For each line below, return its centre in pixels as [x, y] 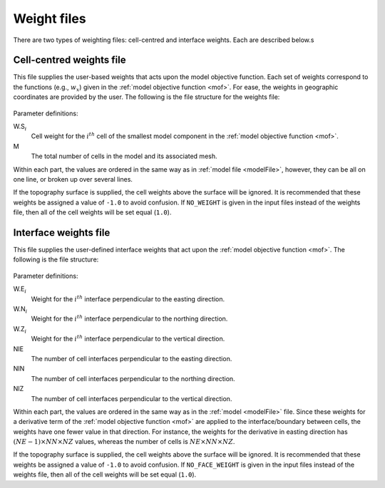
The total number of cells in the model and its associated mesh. [124, 156]
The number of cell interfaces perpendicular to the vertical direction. [132, 398]
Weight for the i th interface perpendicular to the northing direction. [129, 318]
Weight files [50, 19]
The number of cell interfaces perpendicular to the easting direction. [132, 358]
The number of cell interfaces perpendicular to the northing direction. [133, 378]
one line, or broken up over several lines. [73, 179]
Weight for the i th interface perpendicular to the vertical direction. [128, 338]
